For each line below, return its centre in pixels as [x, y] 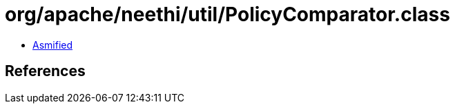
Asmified [53, 45]
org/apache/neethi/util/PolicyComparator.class [227, 14]
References [45, 71]
